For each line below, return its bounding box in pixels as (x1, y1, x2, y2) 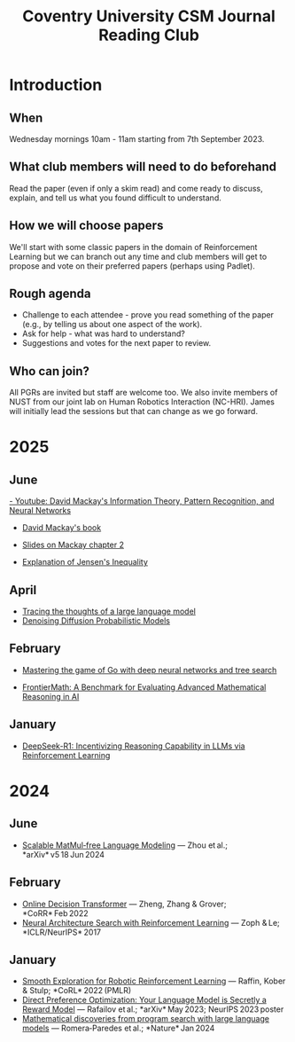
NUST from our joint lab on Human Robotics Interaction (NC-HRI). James (9, 396, 275, 407)
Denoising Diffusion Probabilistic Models (21, 615, 171, 626)
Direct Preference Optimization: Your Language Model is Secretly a (21, 995, 268, 1006)
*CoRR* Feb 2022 (21, 907, 89, 919)
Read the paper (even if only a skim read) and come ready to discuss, (9, 183, 263, 193)
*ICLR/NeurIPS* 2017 (21, 927, 102, 937)
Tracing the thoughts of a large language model (21, 606, 197, 617)
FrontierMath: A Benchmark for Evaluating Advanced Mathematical (21, 681, 267, 693)
